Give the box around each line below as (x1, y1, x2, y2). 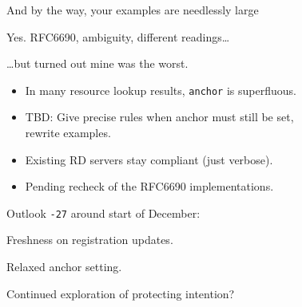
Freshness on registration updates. (6, 231, 173, 248)
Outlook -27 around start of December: (6, 204, 201, 221)
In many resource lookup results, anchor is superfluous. (25, 81, 296, 98)
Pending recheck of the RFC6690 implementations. (25, 178, 274, 195)
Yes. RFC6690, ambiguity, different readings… (6, 28, 230, 45)
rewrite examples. (25, 124, 111, 141)
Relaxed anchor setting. (6, 258, 122, 275)
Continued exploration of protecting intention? (6, 285, 235, 301)
